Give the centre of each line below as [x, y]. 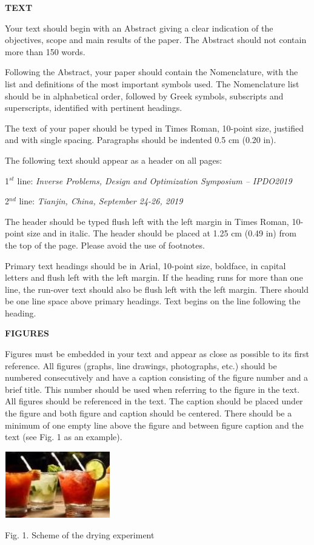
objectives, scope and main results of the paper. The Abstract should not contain [156, 40]
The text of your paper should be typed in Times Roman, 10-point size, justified [154, 128]
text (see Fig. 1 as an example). [64, 437]
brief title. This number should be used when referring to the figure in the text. [152, 389]
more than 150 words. [45, 51]
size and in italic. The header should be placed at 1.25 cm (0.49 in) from [162, 233]
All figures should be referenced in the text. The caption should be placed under [154, 401]
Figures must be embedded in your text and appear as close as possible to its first [157, 354]
